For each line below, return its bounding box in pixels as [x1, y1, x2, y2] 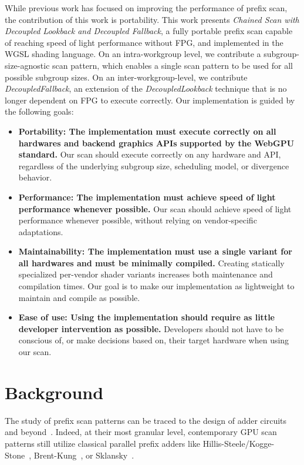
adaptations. [18, 225, 63, 237]
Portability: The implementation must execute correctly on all [18, 125, 276, 137]
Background [5, 380, 104, 404]
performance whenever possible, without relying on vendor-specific [18, 214, 257, 226]
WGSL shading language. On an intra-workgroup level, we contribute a [5, 48, 261, 60]
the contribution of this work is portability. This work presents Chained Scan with [5, 13, 299, 25]
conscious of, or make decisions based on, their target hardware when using [18, 334, 289, 346]
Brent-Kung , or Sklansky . [33, 449, 134, 461]
